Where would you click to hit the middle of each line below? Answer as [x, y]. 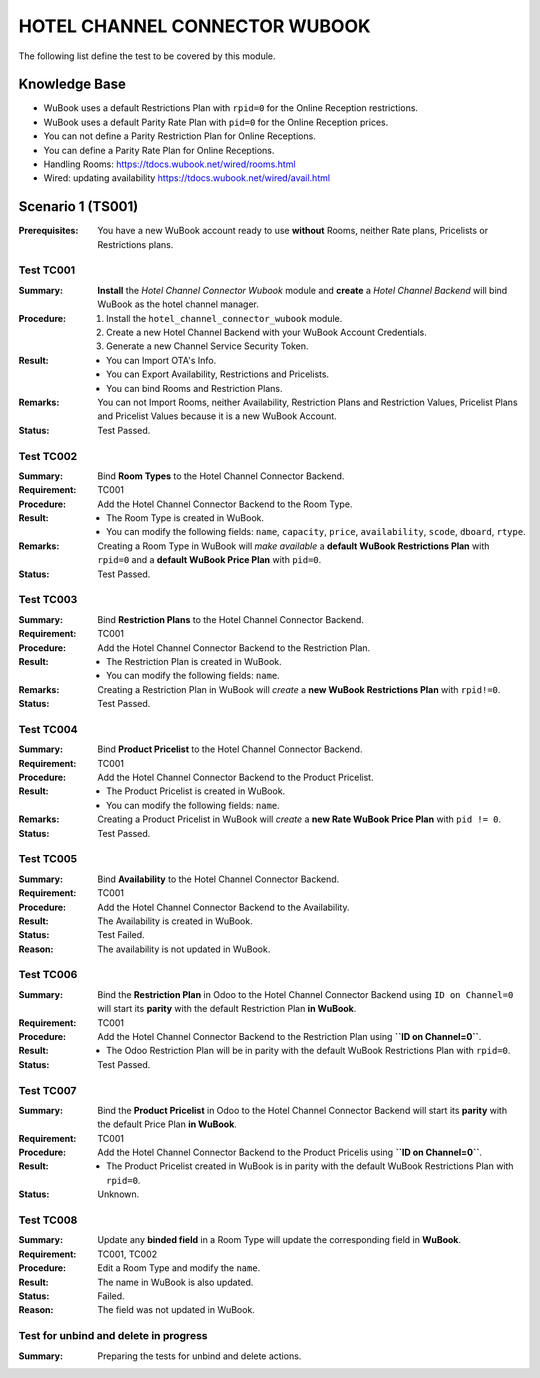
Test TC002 [48, 456]
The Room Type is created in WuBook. [185, 518]
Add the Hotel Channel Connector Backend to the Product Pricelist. [235, 777]
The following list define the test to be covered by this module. [147, 56]
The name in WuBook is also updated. [175, 1282]
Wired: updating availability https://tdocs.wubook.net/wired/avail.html [186, 178]
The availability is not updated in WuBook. [184, 949]
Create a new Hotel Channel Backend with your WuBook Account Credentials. [266, 332]
